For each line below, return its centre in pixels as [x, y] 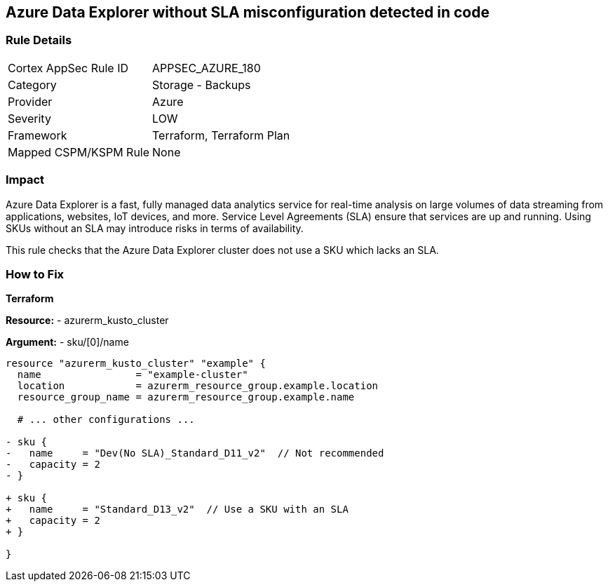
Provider [30, 101]
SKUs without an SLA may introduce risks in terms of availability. [155, 228]
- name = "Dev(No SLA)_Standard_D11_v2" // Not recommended [195, 453]
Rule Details [39, 40]
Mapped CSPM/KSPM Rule [79, 152]
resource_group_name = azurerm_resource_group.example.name [186, 397]
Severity [29, 118]
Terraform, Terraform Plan [221, 135]
